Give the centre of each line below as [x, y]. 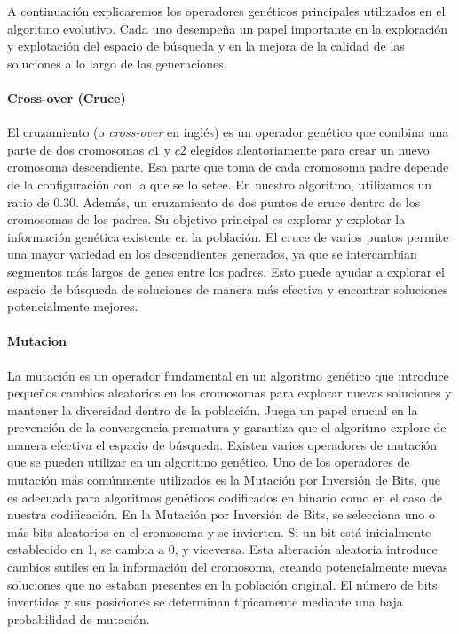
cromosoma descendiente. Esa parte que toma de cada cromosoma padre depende [228, 167]
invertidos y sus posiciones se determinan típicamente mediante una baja [205, 602]
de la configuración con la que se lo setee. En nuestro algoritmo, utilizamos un [220, 184]
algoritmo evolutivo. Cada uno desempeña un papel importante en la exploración [228, 28]
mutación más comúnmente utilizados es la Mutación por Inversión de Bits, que [224, 480]
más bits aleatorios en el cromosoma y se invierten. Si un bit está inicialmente [219, 531]
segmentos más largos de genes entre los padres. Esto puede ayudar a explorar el [226, 271]
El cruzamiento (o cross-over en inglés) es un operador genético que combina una [228, 132]
